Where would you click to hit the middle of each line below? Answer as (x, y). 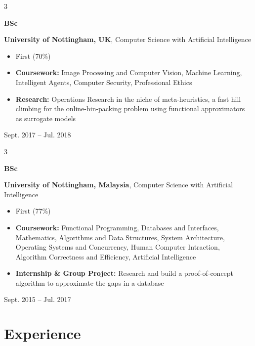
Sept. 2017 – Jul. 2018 (38, 135)
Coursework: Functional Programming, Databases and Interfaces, (117, 227)
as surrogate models (46, 118)
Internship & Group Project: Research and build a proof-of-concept (125, 273)
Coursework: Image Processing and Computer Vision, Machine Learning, (129, 72)
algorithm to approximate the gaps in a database (90, 282)
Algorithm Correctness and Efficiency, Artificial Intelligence (106, 256)
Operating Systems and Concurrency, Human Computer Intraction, (118, 247)
